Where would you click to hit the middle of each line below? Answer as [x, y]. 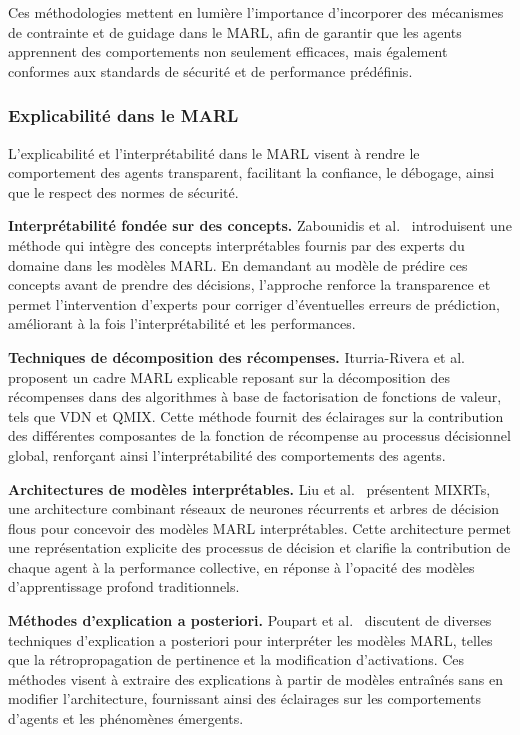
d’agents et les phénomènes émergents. [126, 718]
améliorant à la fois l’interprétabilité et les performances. [182, 323]
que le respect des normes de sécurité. [123, 191]
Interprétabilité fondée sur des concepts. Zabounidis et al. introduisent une [260, 225]
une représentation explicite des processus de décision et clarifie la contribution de [259, 547]
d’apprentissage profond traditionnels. [124, 586]
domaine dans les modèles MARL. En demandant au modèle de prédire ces [238, 264]
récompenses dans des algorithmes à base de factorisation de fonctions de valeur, [255, 396]
